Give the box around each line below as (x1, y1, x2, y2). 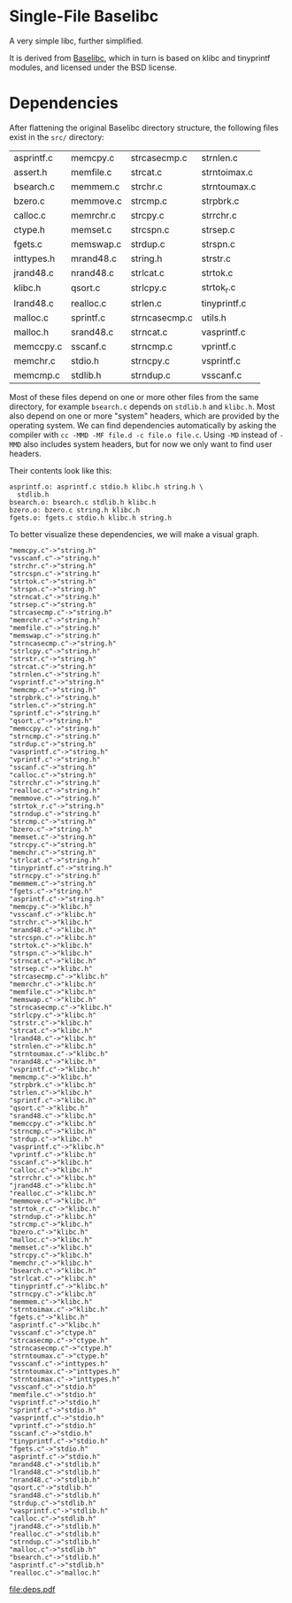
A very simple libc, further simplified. (9, 35, 143, 46)
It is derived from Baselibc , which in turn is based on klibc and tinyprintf (9, 52, 271, 63)
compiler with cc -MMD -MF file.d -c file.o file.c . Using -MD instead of (9, 429, 278, 440)
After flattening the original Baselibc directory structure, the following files (9, 122, 279, 133)
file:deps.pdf (9, 1584, 56, 1595)
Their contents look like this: (9, 466, 112, 476)
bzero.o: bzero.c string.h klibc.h (9, 506, 141, 515)
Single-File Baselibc (9, 6, 159, 27)
